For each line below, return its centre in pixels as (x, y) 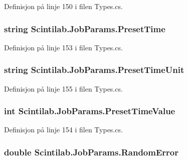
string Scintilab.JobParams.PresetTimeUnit (94, 70)
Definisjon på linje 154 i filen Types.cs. (63, 130)
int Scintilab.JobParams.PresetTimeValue (90, 111)
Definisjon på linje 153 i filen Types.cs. (63, 47)
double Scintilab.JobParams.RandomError (91, 152)
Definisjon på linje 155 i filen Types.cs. (63, 88)
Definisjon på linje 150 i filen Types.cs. (63, 6)
